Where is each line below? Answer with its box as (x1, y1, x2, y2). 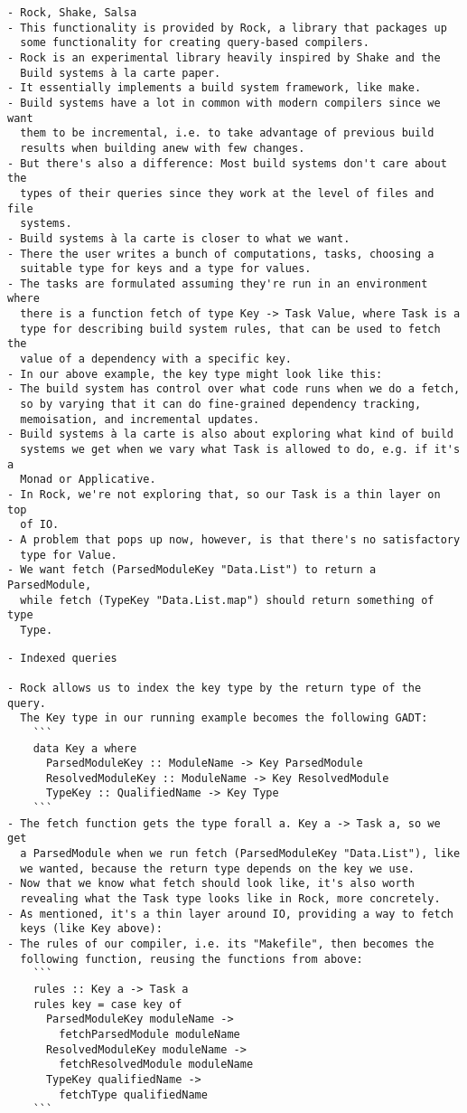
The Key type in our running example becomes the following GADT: (20, 712, 428, 725)
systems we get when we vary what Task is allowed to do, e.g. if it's (20, 443, 461, 457)
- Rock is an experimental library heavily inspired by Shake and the (7, 51, 441, 64)
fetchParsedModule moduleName (59, 1027, 240, 1041)
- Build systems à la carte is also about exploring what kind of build (7, 428, 453, 441)
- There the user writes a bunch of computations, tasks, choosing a (7, 247, 434, 260)
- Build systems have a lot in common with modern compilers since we (7, 96, 441, 109)
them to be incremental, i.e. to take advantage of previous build (20, 127, 434, 140)
